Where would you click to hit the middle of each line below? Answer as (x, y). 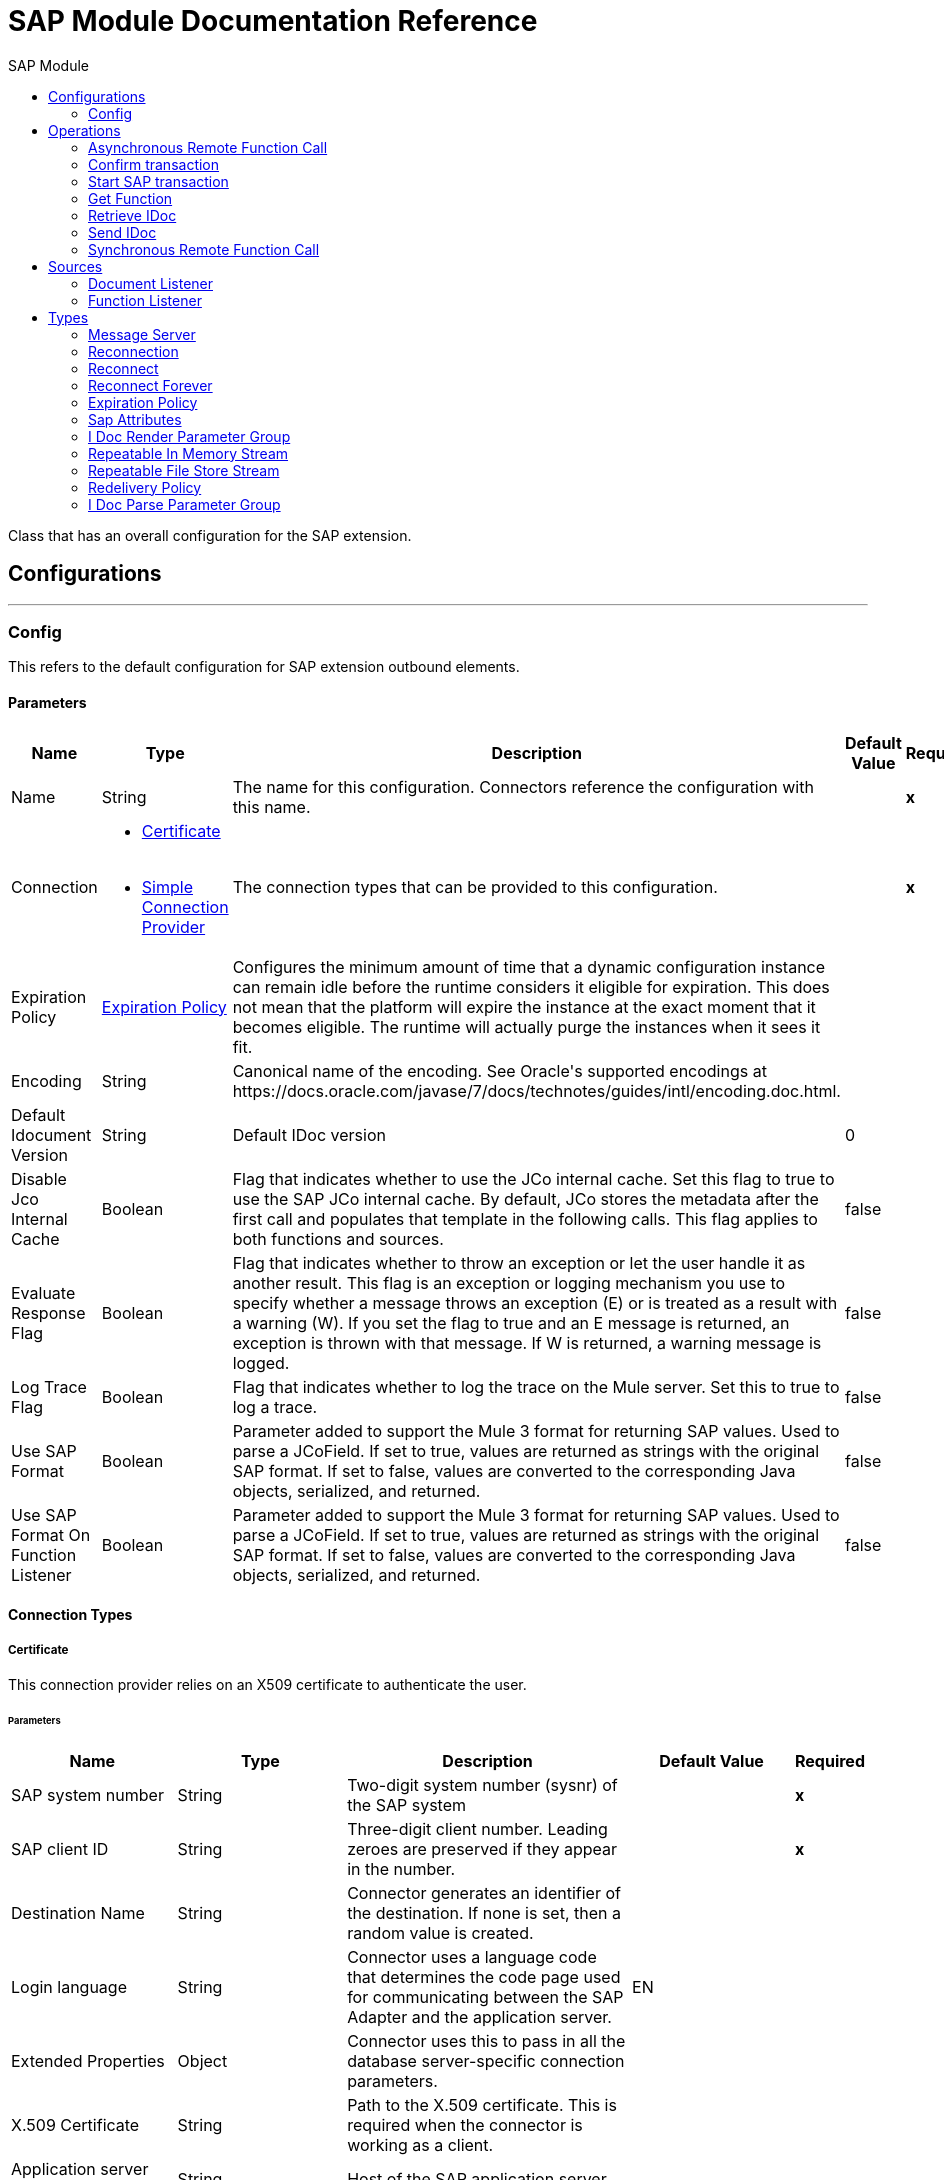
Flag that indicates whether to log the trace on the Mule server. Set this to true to (536, 1386)
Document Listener (150, 283)
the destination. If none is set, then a (484, 1912)
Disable (39, 1178)
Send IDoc (122, 232)
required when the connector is (465, 2124)
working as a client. (420, 2144)
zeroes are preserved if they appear (482, 1848)
